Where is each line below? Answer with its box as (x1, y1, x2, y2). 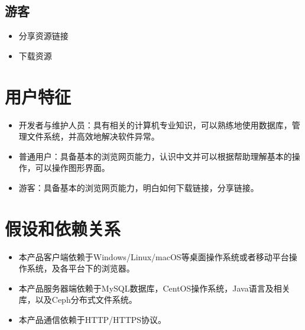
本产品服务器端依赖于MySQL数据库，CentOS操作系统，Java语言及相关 (18, 282, 290, 294)
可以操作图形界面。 (35, 161, 110, 174)
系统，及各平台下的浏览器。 (27, 262, 135, 274)
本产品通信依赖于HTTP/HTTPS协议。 (18, 313, 167, 325)
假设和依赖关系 (5, 216, 121, 240)
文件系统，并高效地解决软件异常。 (27, 130, 160, 143)
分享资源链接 (18, 30, 69, 42)
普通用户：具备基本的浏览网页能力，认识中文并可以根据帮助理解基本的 (18, 150, 292, 162)
